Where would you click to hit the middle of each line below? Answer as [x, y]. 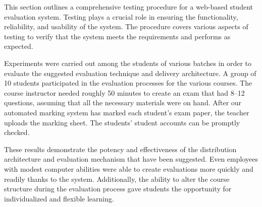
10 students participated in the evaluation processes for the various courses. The [128, 83]
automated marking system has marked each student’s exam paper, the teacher [127, 112]
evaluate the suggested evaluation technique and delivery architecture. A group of [130, 73]
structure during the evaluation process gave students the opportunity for [118, 189]
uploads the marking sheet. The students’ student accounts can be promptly [122, 122]
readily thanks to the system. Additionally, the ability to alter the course [117, 179]
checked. [17, 132]
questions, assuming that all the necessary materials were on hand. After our [123, 102]
